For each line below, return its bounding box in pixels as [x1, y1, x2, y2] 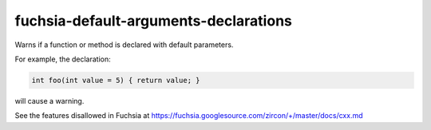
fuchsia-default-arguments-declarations [14, 12, 293, 30]
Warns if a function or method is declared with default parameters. [14, 40, 234, 49]
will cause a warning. [14, 96, 85, 105]
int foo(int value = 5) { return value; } [31, 76, 200, 85]
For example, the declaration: [14, 54, 111, 64]
